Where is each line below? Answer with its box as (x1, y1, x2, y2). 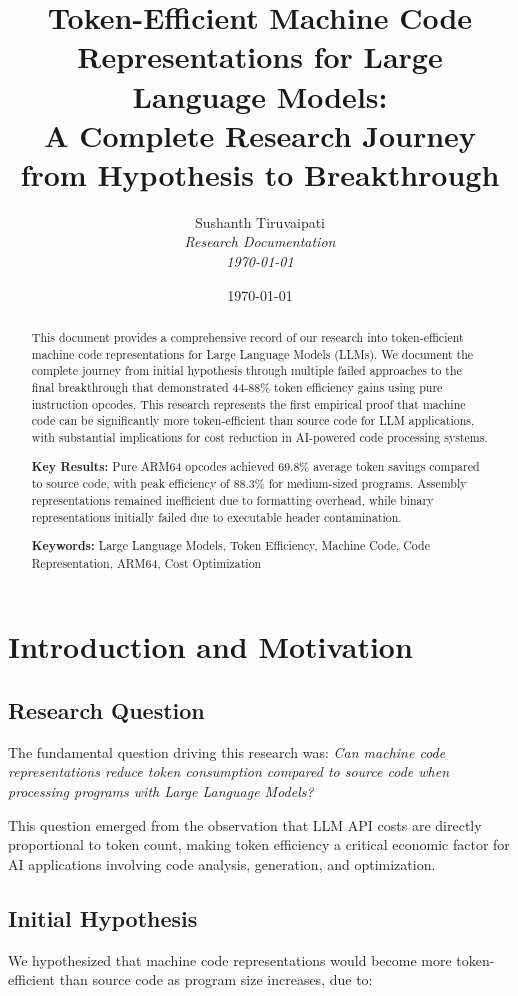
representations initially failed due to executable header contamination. (31, 508, 402, 525)
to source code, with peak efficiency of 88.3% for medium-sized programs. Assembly (31, 475, 467, 492)
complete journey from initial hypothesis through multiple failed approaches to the (31, 362, 462, 379)
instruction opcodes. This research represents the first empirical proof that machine (31, 395, 466, 412)
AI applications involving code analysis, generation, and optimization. (8, 853, 436, 874)
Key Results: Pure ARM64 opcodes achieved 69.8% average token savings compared (31, 457, 480, 475)
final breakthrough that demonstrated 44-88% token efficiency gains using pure (31, 379, 443, 396)
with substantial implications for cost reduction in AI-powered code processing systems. (31, 428, 488, 445)
